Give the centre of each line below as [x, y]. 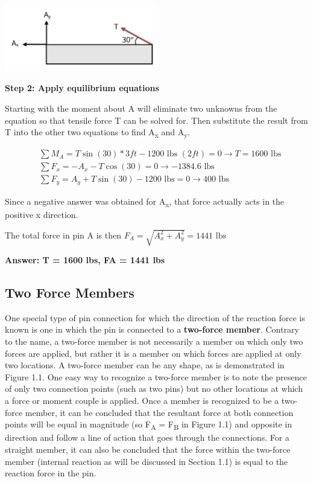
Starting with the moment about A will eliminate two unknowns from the [141, 108]
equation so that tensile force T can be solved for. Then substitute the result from [156, 120]
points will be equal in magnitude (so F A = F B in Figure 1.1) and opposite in [149, 425]
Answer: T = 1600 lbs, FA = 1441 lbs [85, 260]
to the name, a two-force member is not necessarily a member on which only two [154, 341]
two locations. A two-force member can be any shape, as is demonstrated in [145, 365]
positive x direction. [42, 214]
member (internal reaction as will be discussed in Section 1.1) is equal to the [147, 461]
